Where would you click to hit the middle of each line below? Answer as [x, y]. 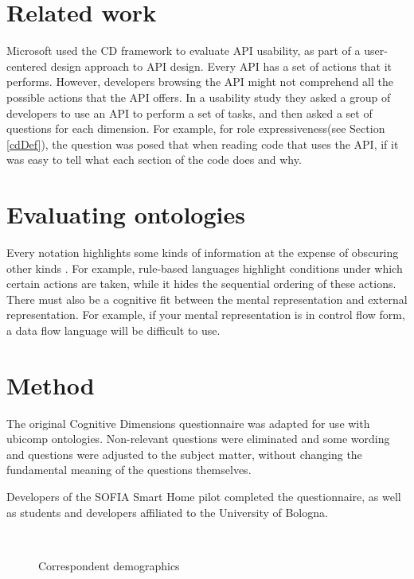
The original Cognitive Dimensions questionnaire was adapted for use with [188, 423]
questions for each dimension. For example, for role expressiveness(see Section [196, 128]
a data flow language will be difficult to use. [113, 330]
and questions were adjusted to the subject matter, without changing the [184, 454]
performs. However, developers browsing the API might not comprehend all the [200, 82]
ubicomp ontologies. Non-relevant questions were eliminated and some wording [198, 439]
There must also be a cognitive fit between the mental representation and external [207, 299]
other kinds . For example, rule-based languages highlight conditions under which [205, 268]
